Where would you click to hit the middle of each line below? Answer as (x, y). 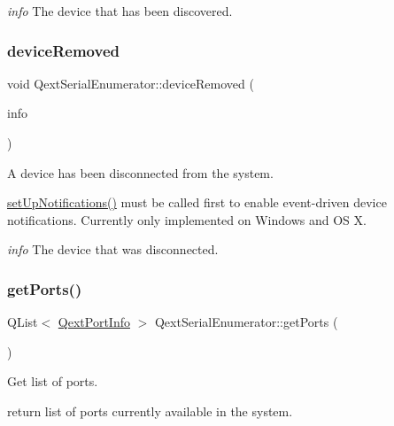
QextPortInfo (94, 322)
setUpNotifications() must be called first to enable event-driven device (197, 202)
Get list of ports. (53, 381)
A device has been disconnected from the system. (140, 172)
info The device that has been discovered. (120, 11)
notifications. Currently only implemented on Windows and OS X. (187, 219)
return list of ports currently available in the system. (150, 411)
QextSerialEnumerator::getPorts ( (246, 322)
